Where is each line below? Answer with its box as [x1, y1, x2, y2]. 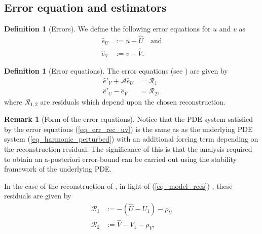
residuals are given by [4, 190, 71, 201]
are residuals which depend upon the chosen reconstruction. [40, 96, 226, 107]
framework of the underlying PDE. [4, 163, 112, 174]
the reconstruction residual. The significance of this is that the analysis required [4, 144, 252, 154]
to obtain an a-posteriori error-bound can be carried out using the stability [4, 153, 237, 164]
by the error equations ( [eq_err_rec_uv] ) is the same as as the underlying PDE [4, 123, 253, 134]
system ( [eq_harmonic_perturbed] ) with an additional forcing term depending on [4, 133, 258, 144]
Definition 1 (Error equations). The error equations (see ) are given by [4, 65, 228, 76]
